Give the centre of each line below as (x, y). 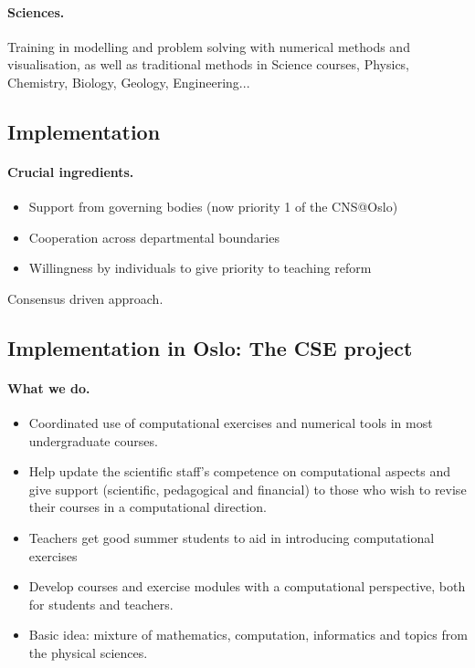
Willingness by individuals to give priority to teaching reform (200, 268)
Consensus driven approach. (85, 298)
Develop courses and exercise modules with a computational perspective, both (247, 586)
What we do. (49, 387)
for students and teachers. (101, 604)
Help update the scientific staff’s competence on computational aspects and (239, 471)
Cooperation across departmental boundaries (154, 237)
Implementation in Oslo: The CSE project (210, 347)
